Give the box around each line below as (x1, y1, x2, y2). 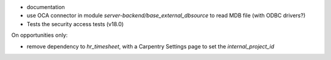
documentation (26, 4, 66, 10)
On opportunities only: (11, 32, 68, 39)
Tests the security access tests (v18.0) (26, 20, 124, 27)
